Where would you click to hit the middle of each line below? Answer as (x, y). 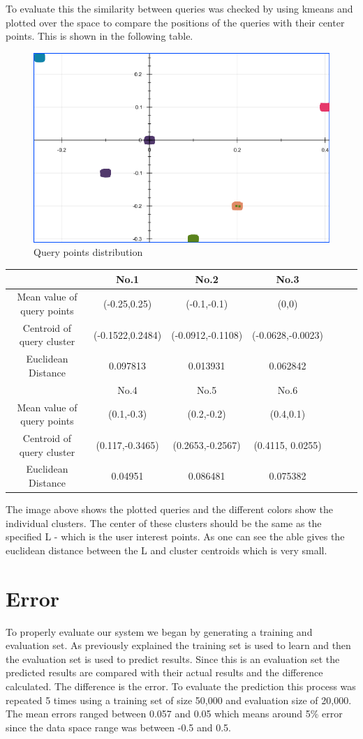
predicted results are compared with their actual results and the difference (164, 672)
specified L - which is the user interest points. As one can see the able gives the (175, 536)
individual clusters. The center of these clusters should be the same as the (164, 523)
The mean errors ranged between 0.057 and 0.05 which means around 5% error (174, 714)
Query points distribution (88, 252)
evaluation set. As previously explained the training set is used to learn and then (178, 645)
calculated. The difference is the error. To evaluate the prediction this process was (181, 686)
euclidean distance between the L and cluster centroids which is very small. (166, 550)
